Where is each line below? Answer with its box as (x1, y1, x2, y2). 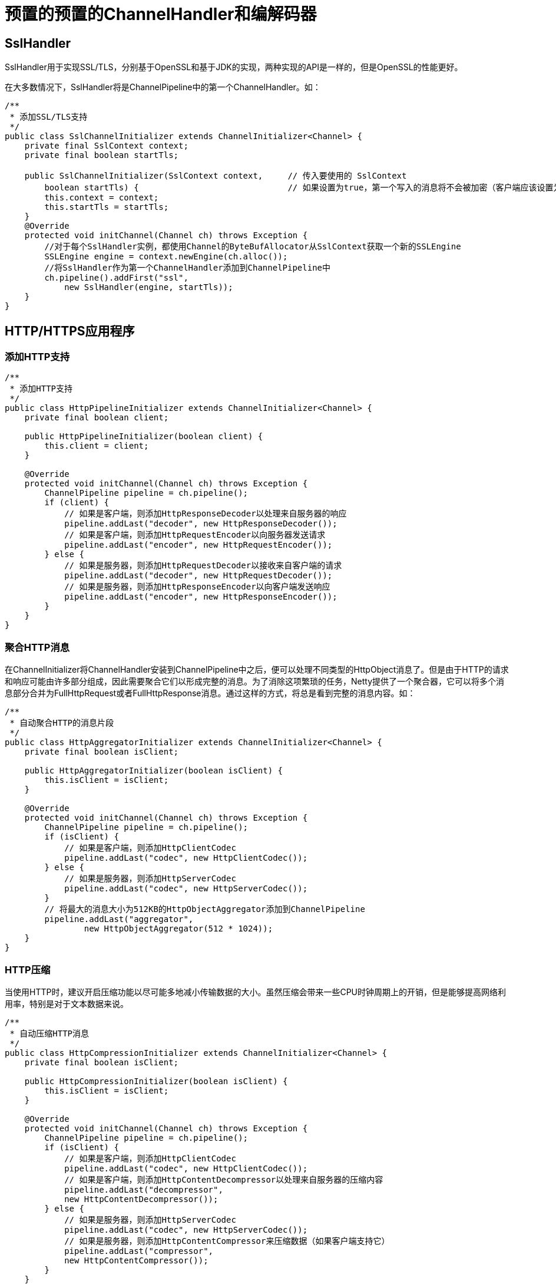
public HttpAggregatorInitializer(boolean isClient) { (24, 766, 283, 776)
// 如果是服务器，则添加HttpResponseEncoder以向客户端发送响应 (64, 582, 330, 592)
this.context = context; (44, 193, 159, 203)
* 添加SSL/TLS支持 (9, 112, 88, 122)
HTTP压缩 (5, 963, 51, 976)
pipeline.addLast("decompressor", (64, 1184, 223, 1194)
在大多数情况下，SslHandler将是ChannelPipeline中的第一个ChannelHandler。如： (5, 82, 321, 93)
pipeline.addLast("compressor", (64, 1246, 214, 1256)
